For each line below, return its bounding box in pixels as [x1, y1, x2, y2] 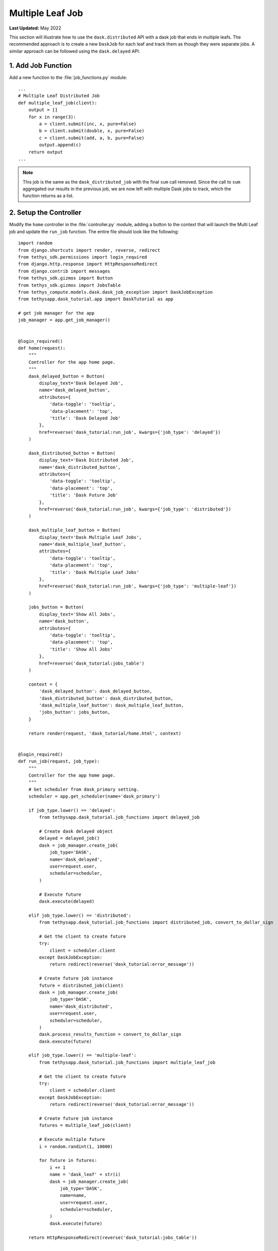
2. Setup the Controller [9, 208, 82, 217]
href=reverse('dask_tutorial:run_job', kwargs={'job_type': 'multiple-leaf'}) [39, 583, 237, 589]
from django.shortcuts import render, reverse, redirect [18, 247, 161, 253]
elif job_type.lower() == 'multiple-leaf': [28, 1052, 137, 1058]
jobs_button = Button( [28, 604, 84, 610]
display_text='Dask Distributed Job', [39, 457, 134, 463]
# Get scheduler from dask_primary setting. [28, 786, 139, 792]
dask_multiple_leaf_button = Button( [28, 527, 121, 533]
